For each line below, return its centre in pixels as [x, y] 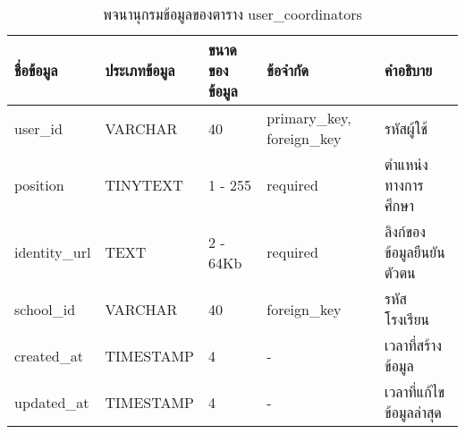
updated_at [52, 402]
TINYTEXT [144, 185]
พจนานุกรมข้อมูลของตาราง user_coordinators [232, 14]
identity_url [53, 252]
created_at [49, 355]
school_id [45, 309]
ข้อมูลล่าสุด [413, 412]
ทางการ [404, 185]
